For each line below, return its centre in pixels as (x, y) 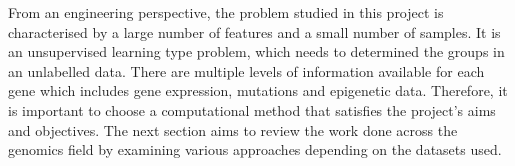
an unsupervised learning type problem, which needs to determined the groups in (256, 51)
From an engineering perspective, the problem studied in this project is (226, 12)
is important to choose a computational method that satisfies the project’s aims (252, 109)
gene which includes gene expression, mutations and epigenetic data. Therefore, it (258, 90)
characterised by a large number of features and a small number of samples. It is (254, 31)
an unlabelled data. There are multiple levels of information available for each (246, 70)
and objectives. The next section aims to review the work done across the (233, 129)
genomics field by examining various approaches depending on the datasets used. (255, 149)
